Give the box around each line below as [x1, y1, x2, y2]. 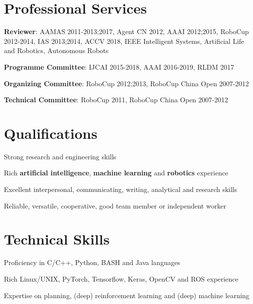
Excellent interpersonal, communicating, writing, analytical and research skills [4, 184, 237, 194]
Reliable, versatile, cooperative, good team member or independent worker [4, 200, 226, 210]
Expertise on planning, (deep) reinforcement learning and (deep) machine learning [4, 290, 250, 300]
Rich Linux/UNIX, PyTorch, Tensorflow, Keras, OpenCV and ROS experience [4, 273, 238, 284]
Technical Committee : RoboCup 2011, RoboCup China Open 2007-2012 [4, 95, 228, 105]
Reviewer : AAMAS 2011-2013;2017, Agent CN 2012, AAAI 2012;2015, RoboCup [4, 26, 249, 37]
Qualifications [4, 123, 97, 143]
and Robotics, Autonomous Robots [4, 45, 109, 56]
